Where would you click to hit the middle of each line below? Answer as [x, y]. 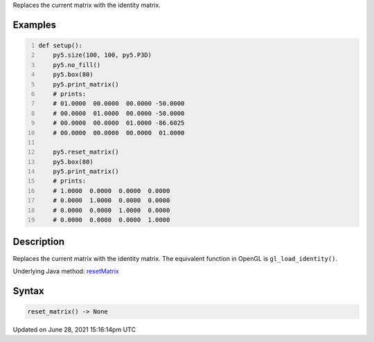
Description [39, 242]
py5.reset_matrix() [86, 152]
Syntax [28, 291]
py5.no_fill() [77, 65]
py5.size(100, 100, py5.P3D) [103, 55]
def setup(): [61, 45]
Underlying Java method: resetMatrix [66, 271]
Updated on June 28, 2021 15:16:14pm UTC [74, 330]
